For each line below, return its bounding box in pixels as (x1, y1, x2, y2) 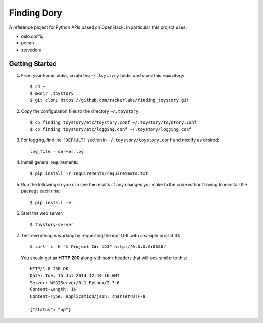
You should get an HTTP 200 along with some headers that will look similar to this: (21, 255, 187, 261)
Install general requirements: (21, 159, 79, 165)
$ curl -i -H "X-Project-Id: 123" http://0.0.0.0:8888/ (30, 244, 166, 249)
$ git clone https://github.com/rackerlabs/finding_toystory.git (30, 97, 189, 103)
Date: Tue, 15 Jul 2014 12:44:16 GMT (30, 273, 120, 279)
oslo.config (21, 33, 44, 39)
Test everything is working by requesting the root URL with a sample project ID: (21, 232, 180, 238)
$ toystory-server (30, 222, 74, 228)
